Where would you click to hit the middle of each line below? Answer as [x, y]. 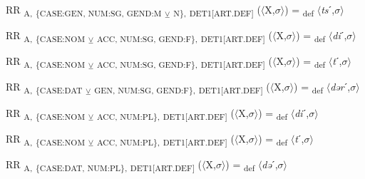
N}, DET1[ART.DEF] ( [217, 10]
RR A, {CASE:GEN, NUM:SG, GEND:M [84, 10]
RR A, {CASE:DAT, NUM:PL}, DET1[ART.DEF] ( [104, 165]
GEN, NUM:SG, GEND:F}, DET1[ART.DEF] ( [182, 88]
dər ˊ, [340, 87]
